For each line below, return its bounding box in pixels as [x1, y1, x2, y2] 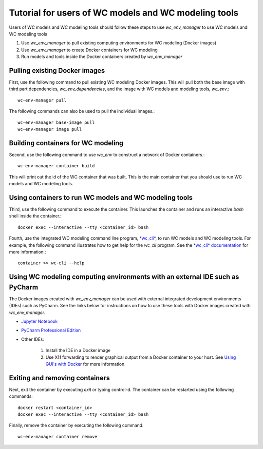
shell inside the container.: [9, 213, 62, 219]
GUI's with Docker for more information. [45, 361, 126, 367]
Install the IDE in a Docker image [45, 348, 111, 353]
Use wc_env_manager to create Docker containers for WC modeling [21, 47, 158, 53]
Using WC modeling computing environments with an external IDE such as [9, 273, 240, 281]
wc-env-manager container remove [18, 434, 97, 439]
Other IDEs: [21, 336, 44, 342]
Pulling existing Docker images [9, 66, 105, 75]
